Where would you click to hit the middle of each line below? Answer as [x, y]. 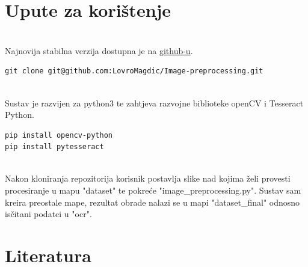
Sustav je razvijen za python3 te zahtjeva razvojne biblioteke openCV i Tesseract [154, 103]
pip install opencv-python [59, 135]
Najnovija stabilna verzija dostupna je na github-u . [99, 50]
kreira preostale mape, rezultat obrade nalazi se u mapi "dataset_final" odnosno [152, 202]
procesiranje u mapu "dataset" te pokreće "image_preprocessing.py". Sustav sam [153, 190]
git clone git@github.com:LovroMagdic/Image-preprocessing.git [134, 71]
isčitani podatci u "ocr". [48, 214]
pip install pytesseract [54, 147]
